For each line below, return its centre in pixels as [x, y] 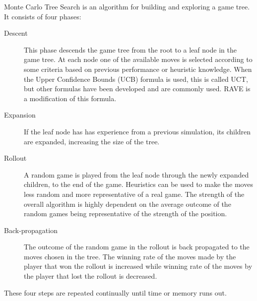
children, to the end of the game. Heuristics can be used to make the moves [138, 184]
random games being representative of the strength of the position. [126, 213]
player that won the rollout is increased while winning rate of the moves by [138, 266]
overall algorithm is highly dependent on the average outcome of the [128, 204]
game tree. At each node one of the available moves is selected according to [138, 59]
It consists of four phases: [43, 16]
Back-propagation [31, 230]
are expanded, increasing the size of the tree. [92, 141]
